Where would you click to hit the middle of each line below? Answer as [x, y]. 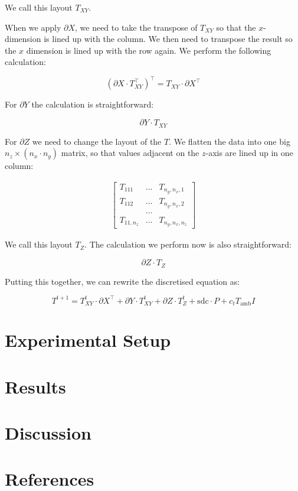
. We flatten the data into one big [230, 141]
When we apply [33, 27]
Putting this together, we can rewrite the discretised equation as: [122, 281]
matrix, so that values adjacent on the [130, 153]
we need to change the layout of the [97, 141]
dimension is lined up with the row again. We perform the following [149, 50]
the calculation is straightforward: [93, 104]
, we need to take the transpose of [136, 27]
